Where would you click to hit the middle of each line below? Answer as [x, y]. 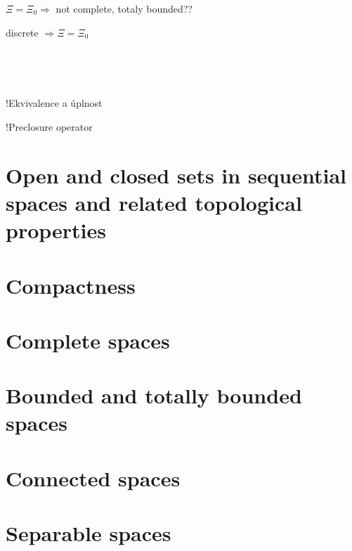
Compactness [71, 285]
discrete [22, 32]
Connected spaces [93, 478]
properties [56, 230]
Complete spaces [88, 340]
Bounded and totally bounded [154, 395]
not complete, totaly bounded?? [124, 8]
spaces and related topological [154, 202]
